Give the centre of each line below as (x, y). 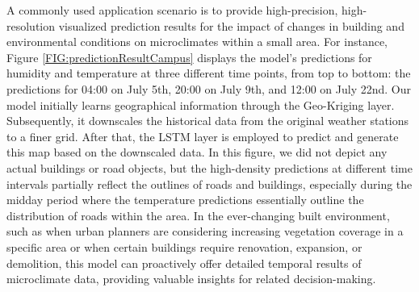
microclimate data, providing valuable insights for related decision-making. (191, 279)
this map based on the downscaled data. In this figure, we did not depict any (197, 152)
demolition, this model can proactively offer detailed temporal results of (184, 263)
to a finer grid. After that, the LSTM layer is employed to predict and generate (203, 136)
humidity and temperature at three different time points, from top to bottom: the (209, 73)
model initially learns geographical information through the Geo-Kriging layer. (201, 104)
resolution (31, 25)
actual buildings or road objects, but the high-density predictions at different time (209, 167)
